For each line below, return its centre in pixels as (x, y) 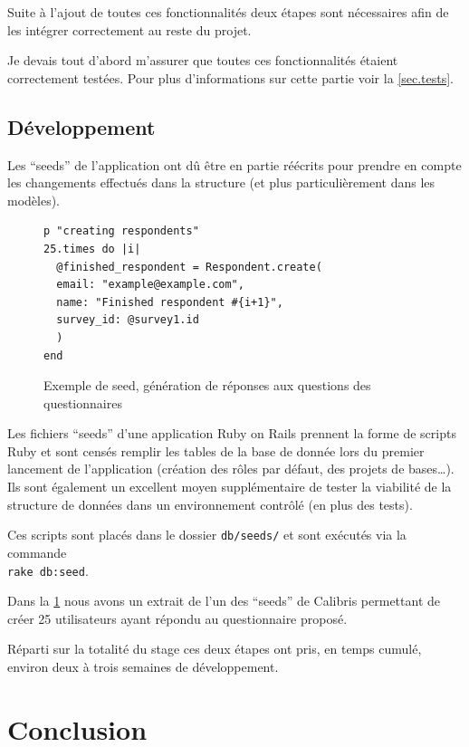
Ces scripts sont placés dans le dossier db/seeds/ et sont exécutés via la (207, 535)
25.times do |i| (92, 249)
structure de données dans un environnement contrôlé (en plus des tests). (210, 504)
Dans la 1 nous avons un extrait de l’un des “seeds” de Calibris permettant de (224, 601)
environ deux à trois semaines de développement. (143, 666)
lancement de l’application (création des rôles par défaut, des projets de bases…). (231, 469)
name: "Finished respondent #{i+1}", (170, 302)
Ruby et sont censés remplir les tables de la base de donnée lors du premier (216, 450)
